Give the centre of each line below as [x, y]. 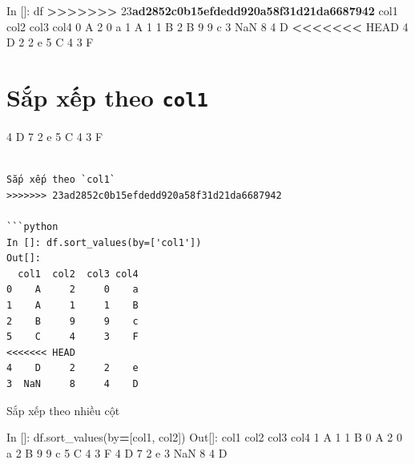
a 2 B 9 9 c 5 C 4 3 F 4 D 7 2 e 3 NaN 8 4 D [117, 452]
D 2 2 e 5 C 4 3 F [50, 42]
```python [32, 227]
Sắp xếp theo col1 [107, 97]
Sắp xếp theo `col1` [61, 180]
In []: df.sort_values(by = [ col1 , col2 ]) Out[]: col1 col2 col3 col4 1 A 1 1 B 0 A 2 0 [205, 437]
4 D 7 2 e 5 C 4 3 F [55, 137]
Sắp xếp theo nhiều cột [63, 410]
